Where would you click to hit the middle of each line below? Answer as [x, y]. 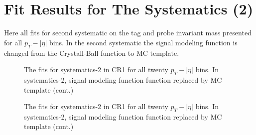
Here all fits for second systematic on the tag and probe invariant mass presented [128, 33]
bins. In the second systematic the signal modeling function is [143, 42]
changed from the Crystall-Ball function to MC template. [92, 53]
